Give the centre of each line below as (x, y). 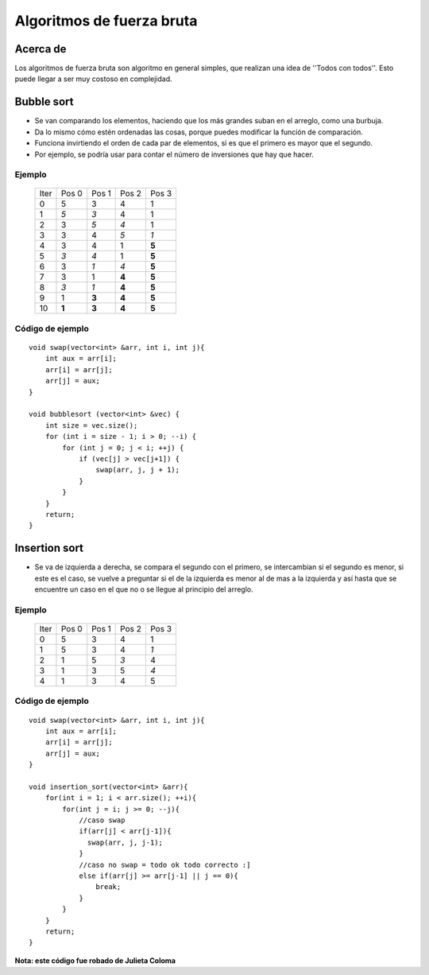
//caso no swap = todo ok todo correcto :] (165, 864)
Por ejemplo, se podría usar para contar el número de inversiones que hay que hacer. (174, 154)
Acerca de (41, 49)
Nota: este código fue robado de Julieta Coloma (95, 960)
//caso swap (102, 820)
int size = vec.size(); (91, 425)
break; (108, 887)
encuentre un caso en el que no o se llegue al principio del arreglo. (144, 589)
